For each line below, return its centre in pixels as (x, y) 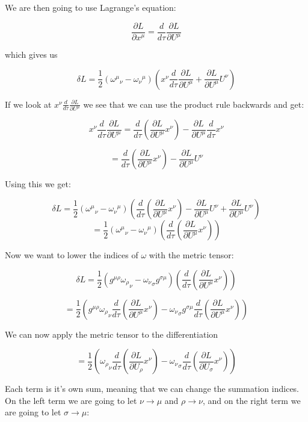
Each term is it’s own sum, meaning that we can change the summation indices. (152, 389)
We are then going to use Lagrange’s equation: (91, 7)
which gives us (31, 54)
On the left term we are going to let (71, 400)
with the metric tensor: (191, 255)
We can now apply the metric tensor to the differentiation (112, 334)
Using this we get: (38, 184)
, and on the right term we (251, 400)
